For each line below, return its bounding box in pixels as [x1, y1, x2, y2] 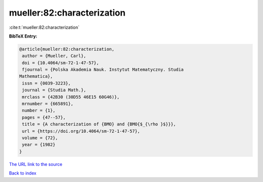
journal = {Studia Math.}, [22, 87, 86, 93]
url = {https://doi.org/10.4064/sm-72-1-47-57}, [22, 128, 140, 134]
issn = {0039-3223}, [22, 81, 71, 86]
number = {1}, [22, 108, 56, 113]
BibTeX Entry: [9, 33, 38, 39]
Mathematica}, [19, 74, 53, 79]
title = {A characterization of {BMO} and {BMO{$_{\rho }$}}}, [22, 121, 176, 127]
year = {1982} [22, 142, 56, 147]
